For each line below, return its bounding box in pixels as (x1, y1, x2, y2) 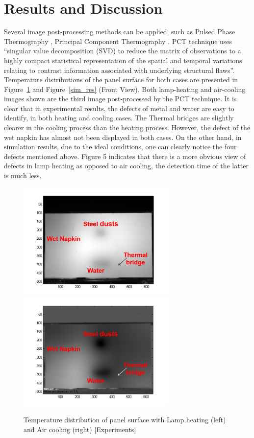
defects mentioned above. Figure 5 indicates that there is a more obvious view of (4, 151, 246, 161)
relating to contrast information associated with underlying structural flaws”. (4, 65, 235, 75)
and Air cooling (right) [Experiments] (24, 424, 136, 434)
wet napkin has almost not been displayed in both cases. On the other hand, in (4, 132, 242, 142)
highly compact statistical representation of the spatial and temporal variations (4, 55, 242, 65)
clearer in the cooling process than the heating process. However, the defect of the (4, 122, 251, 133)
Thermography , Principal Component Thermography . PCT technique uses (4, 36, 232, 46)
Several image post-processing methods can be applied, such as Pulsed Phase (4, 26, 235, 37)
